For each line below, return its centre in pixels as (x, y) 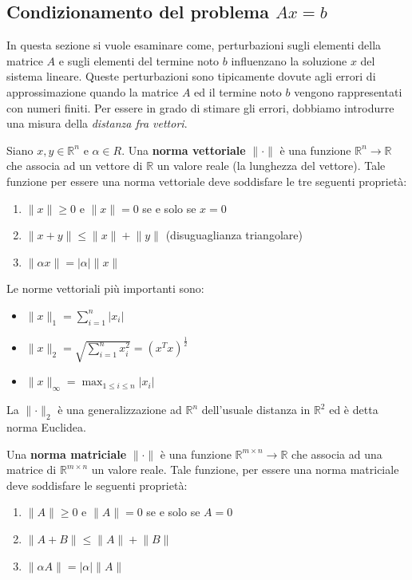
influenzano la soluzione (289, 60)
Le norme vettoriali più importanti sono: (105, 288)
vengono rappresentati (348, 91)
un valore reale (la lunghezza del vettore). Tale (271, 166)
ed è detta (354, 410)
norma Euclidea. (46, 426)
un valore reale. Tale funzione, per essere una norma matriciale (245, 470)
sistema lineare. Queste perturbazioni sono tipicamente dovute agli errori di (191, 76)
